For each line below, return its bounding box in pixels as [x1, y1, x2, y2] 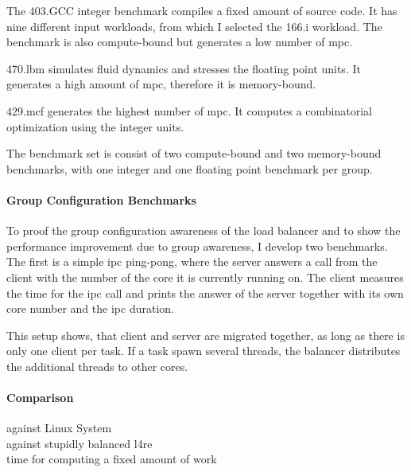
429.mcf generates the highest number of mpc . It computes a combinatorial [6, 102, 372, 119]
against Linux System [6, 419, 112, 436]
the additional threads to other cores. [6, 357, 188, 374]
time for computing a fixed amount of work [6, 451, 217, 467]
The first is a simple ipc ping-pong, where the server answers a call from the [6, 253, 378, 270]
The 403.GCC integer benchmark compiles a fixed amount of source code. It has [6, 2, 397, 18]
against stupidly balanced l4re [6, 435, 153, 451]
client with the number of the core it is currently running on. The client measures [6, 268, 404, 285]
